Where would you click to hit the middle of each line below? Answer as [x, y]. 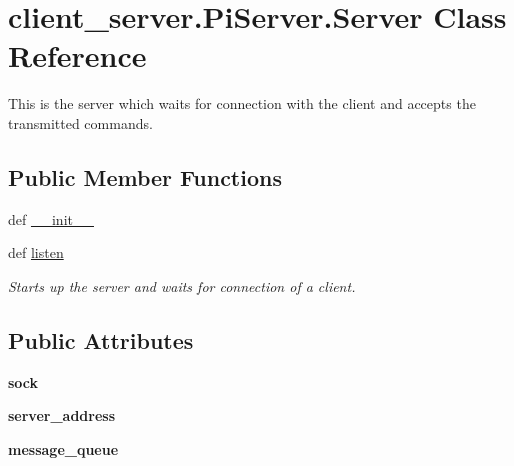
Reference [77, 55]
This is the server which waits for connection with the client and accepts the [242, 103]
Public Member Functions [145, 176]
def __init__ [51, 218]
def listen [36, 252]
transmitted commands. [80, 122]
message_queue [63, 448]
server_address [62, 415]
